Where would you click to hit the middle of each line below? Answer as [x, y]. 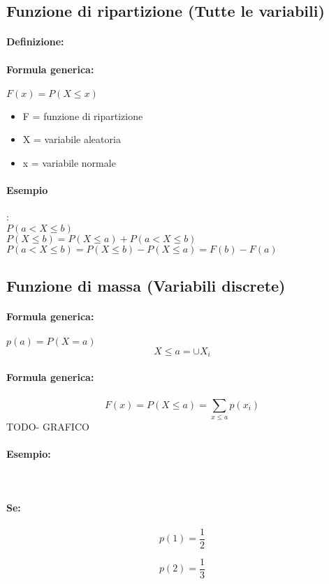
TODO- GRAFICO [48, 426]
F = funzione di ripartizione [83, 115]
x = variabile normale [69, 162]
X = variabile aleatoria [72, 139]
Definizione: [35, 42]
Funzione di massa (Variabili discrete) [146, 286]
